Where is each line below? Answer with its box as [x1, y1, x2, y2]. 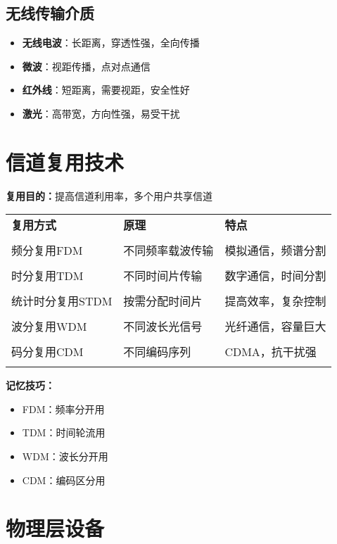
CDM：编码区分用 [22, 472, 106, 487]
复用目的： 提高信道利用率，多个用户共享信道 [6, 188, 212, 203]
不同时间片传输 [123, 267, 203, 284]
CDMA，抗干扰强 [224, 343, 317, 360]
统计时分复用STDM [11, 293, 113, 310]
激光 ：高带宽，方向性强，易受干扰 [22, 106, 180, 120]
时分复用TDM [11, 267, 84, 284]
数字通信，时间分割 [224, 267, 326, 284]
